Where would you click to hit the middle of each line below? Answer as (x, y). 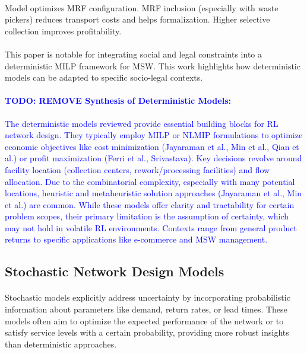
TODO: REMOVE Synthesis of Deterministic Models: (118, 101)
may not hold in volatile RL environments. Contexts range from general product (151, 227)
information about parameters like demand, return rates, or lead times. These (146, 309)
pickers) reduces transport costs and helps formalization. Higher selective (137, 19)
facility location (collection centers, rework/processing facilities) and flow (137, 169)
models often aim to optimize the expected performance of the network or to (144, 320)
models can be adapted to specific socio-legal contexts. (104, 77)
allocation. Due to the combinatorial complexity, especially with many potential (150, 181)
